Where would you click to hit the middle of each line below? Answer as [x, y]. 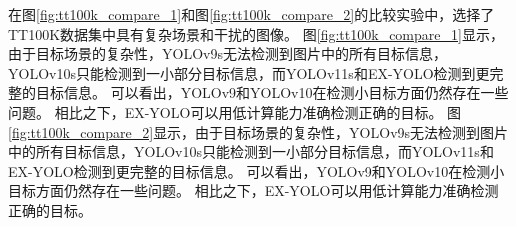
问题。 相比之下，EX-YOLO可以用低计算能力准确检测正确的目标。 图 [235, 111]
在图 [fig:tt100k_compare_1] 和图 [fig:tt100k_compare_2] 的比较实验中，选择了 [251, 14]
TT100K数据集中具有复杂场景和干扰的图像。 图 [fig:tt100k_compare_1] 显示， [256, 33]
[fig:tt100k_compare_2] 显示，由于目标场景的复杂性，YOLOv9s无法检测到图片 [258, 131]
